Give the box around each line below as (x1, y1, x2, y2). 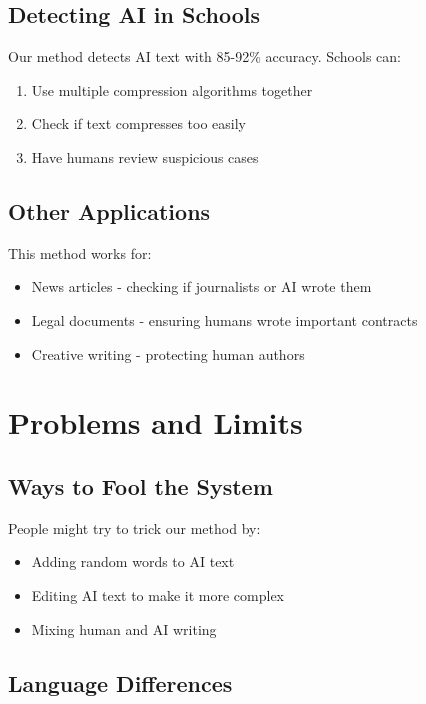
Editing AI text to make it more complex (31, 584, 285, 605)
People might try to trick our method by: (8, 517, 261, 538)
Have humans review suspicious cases (31, 146, 259, 167)
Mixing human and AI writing (31, 618, 217, 639)
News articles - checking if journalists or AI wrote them (31, 276, 372, 297)
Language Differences (8, 667, 233, 698)
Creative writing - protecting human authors (31, 343, 305, 364)
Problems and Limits (8, 402, 303, 443)
